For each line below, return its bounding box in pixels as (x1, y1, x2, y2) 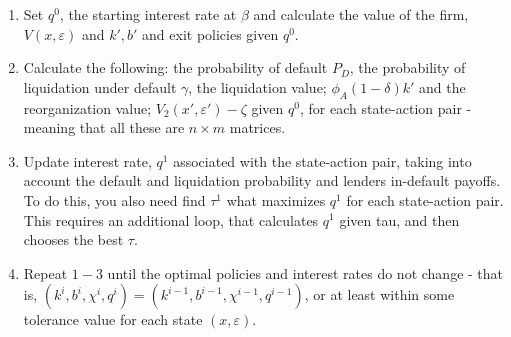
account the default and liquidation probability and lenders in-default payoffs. (23, 170, 501, 191)
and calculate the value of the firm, (253, 4, 469, 24)
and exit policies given (142, 23, 279, 44)
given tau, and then (339, 209, 460, 230)
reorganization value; (23, 97, 152, 118)
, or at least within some (304, 284, 455, 305)
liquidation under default (23, 76, 177, 97)
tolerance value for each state (23, 309, 203, 330)
